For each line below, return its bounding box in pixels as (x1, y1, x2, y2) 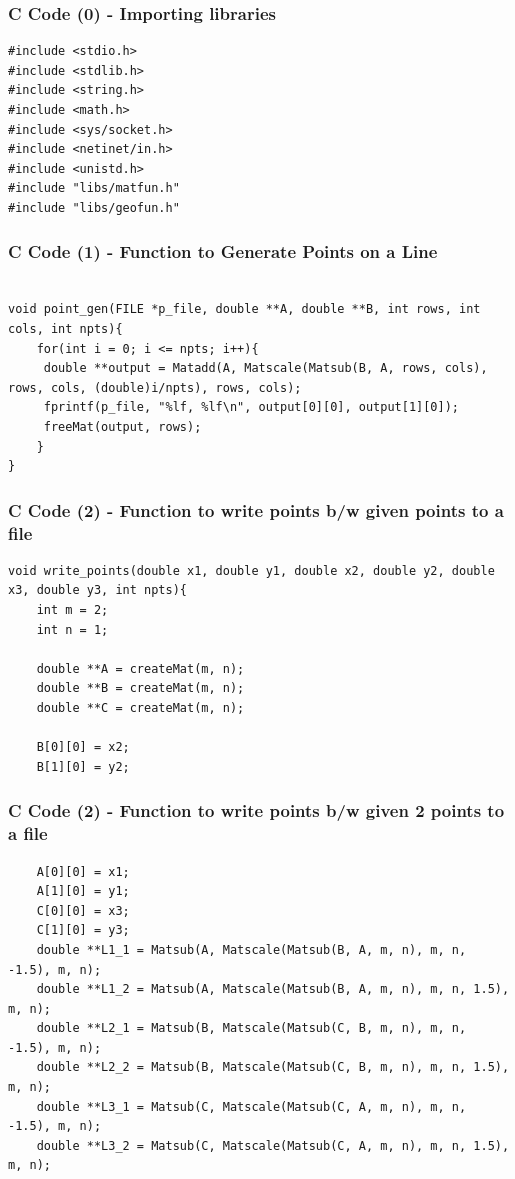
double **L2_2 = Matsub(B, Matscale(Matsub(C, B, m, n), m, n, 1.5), (36, 1060, 510, 1075)
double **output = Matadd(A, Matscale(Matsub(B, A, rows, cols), (43, 361, 488, 376)
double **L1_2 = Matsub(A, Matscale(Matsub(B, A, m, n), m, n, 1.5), (36, 982, 510, 997)
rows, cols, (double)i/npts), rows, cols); (8, 380, 302, 395)
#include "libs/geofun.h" (8, 200, 180, 215)
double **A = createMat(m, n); (36, 661, 245, 676)
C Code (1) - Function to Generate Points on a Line (8, 239, 438, 264)
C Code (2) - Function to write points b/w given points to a (8, 497, 504, 522)
